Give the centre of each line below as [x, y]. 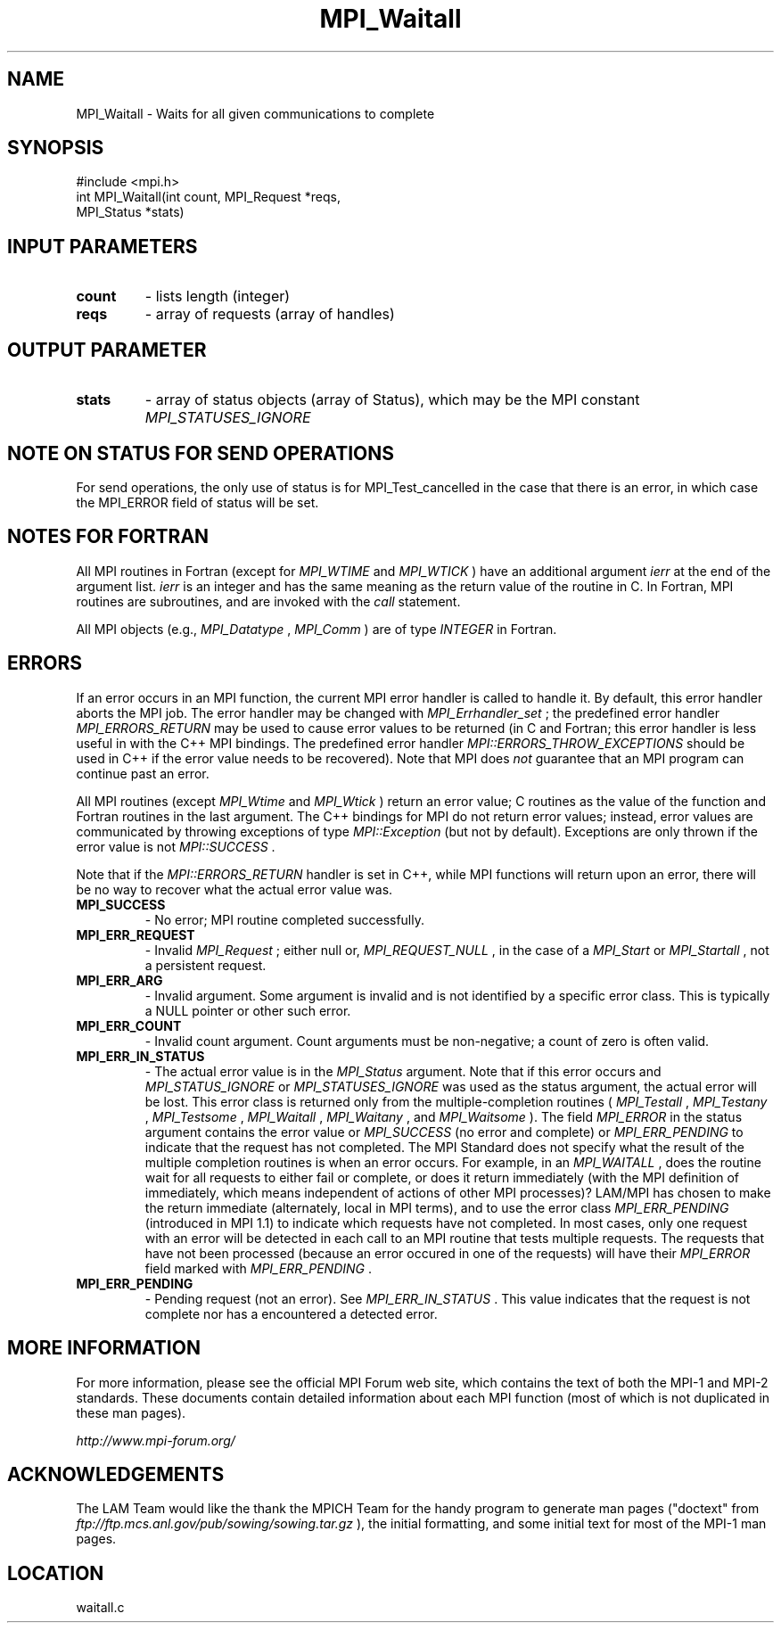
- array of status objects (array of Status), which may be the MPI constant [392, 400]
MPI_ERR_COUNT [129, 1025]
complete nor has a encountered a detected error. [291, 1313]
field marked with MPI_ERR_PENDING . [258, 1268]
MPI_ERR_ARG [119, 980]
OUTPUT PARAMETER [107, 350]
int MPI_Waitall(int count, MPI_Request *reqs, [209, 197]
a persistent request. [206, 965]
